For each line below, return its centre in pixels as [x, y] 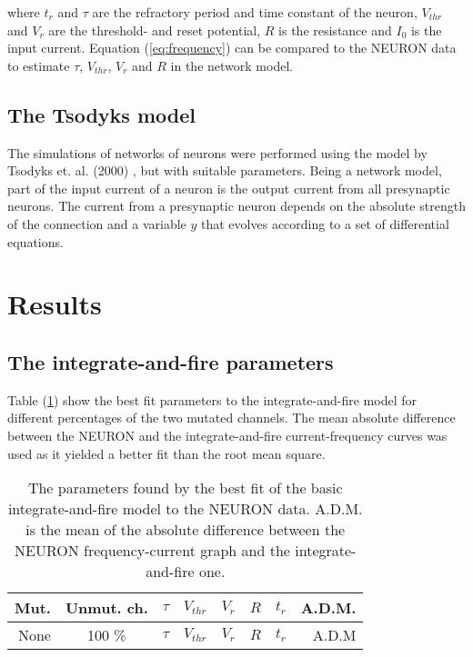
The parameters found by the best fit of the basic [185, 488]
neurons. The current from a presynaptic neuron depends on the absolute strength [236, 206]
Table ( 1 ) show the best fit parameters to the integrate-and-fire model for [212, 399]
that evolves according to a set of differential [325, 223]
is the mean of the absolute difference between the [186, 530]
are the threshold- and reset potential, [155, 30]
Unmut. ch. [106, 608]
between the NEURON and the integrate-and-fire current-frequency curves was [227, 435]
